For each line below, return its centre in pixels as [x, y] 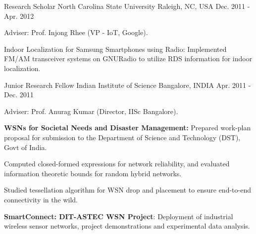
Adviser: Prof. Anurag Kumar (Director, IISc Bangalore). [91, 111]
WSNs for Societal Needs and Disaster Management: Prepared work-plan [128, 128]
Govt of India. [26, 147]
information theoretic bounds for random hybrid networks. [93, 173]
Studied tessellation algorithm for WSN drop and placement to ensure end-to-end [128, 190]
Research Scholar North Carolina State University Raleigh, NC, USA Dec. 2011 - [127, 6]
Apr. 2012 [19, 16]
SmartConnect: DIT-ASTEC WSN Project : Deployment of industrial [119, 216]
